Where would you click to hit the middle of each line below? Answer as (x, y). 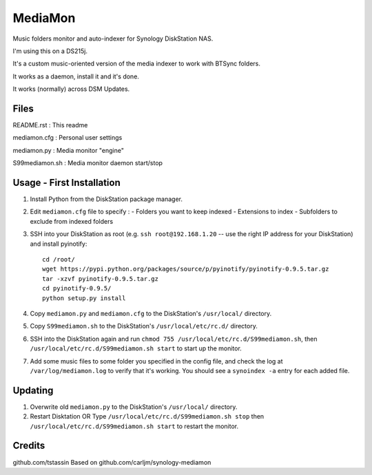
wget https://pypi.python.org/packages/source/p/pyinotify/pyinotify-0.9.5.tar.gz (186, 269)
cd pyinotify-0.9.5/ (77, 288)
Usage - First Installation (66, 183)
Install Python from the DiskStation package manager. (106, 199)
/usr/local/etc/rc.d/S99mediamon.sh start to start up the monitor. (136, 348)
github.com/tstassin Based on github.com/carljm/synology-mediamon (112, 462)
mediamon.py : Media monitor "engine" (68, 150)
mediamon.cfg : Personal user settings (68, 138)
